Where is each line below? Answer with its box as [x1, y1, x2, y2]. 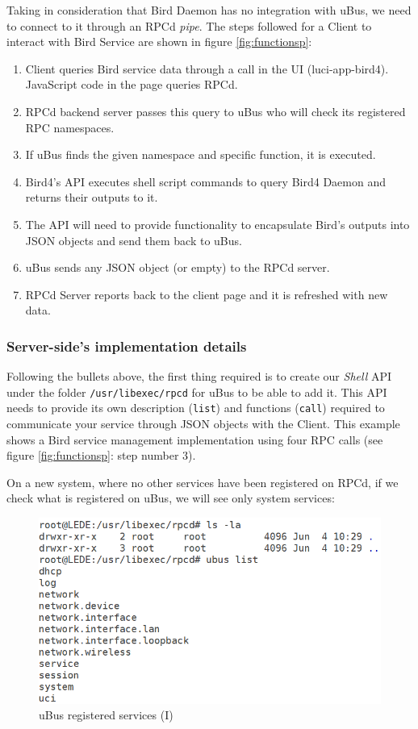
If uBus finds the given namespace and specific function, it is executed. [25, 146, 376, 163]
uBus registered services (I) [39, 706, 173, 723]
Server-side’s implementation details [6, 335, 247, 356]
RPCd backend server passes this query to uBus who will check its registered [25, 102, 406, 119]
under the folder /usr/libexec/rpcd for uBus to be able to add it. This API [6, 383, 387, 400]
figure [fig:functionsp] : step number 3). [6, 447, 196, 464]
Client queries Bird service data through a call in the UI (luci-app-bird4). [25, 60, 389, 77]
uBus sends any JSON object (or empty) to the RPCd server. [25, 259, 330, 276]
